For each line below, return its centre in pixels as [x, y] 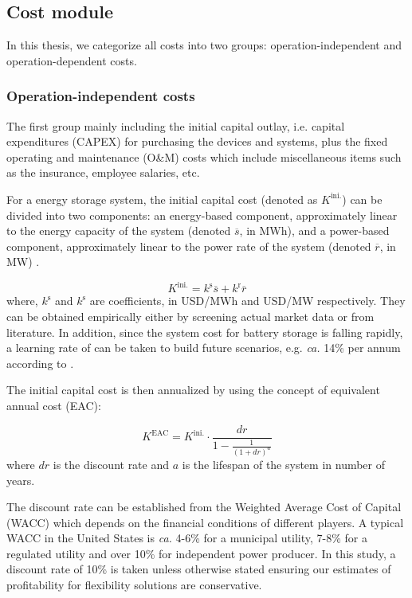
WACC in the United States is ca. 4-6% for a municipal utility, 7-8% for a [187, 538]
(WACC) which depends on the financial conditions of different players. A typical [205, 522]
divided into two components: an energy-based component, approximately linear [202, 215]
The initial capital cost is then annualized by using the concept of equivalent [193, 390]
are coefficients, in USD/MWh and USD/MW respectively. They [247, 301]
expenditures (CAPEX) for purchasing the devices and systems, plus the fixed [197, 141]
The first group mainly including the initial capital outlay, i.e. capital [176, 125]
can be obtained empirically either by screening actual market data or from [190, 317]
